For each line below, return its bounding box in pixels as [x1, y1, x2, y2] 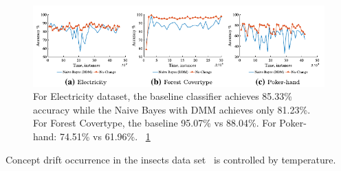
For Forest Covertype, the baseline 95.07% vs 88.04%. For [33, 116, 276, 130]
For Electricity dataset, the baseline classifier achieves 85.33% [33, 89, 292, 103]
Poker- [279, 116, 307, 130]
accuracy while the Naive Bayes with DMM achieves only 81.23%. [33, 102, 311, 116]
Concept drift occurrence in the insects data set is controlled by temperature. [5, 152, 336, 166]
